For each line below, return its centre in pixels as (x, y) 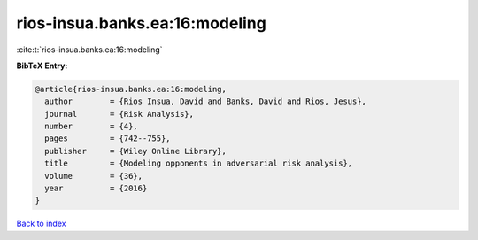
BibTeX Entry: (42, 66)
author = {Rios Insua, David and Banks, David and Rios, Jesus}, (206, 101)
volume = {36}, (94, 176)
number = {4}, (92, 127)
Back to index (41, 224)
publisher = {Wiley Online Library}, (136, 151)
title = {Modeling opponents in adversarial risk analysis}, (199, 163)
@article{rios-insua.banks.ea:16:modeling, (131, 89)
